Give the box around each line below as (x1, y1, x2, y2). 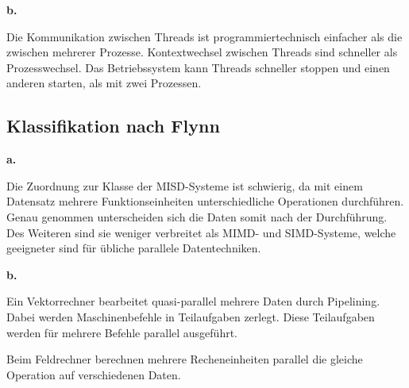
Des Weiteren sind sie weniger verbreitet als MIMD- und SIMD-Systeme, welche (6, 224, 396, 240)
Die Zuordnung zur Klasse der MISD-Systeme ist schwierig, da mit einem (6, 177, 363, 194)
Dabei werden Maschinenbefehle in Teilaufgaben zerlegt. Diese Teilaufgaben (6, 308, 375, 325)
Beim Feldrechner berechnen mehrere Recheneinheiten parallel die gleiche (6, 351, 363, 367)
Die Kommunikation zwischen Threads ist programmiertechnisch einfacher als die (6, 28, 403, 44)
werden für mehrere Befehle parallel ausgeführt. (6, 324, 238, 340)
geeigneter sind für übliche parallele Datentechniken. (6, 240, 261, 256)
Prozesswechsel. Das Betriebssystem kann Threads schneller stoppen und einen (6, 59, 390, 75)
